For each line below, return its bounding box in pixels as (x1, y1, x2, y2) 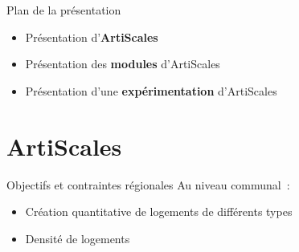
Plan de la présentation (6, 2, 121, 18)
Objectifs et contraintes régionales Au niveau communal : (6, 176, 290, 193)
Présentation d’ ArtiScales (25, 28, 158, 45)
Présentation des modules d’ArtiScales (25, 55, 220, 72)
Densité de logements (25, 230, 130, 246)
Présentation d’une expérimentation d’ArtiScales (25, 82, 277, 99)
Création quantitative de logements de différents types (25, 203, 293, 220)
